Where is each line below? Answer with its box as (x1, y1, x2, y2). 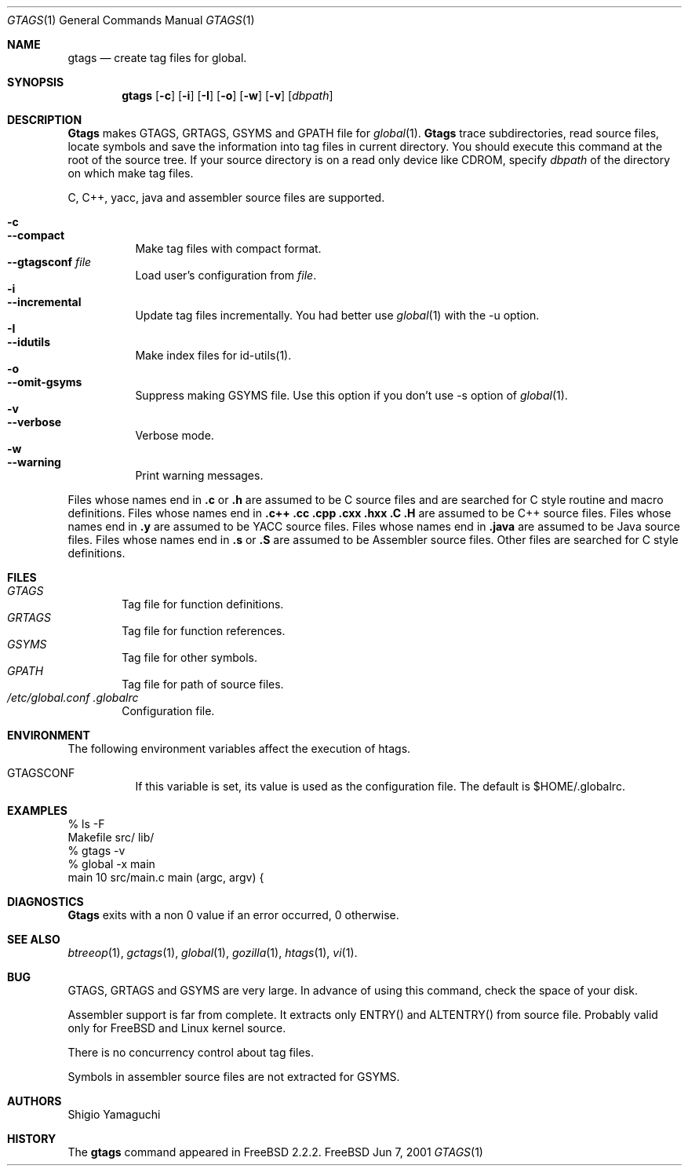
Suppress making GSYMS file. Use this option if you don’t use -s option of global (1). (135, 389, 568, 402)
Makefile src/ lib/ (67, 831, 155, 844)
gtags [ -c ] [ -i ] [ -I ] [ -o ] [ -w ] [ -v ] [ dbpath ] (122, 89, 333, 102)
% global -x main (67, 857, 155, 871)
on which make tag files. (67, 166, 194, 180)
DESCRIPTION (7, 113, 82, 126)
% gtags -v (67, 844, 126, 857)
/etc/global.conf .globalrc (7, 691, 139, 704)
